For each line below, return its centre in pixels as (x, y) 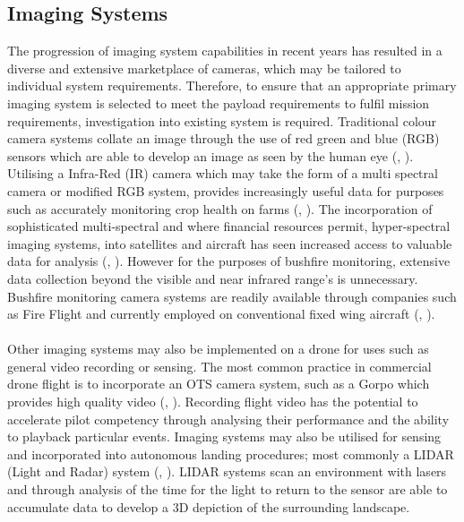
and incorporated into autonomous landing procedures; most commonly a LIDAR (231, 454)
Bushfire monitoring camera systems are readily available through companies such (232, 296)
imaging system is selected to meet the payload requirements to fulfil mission (219, 103)
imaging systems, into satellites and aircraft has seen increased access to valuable (230, 243)
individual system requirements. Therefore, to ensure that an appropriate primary (232, 86)
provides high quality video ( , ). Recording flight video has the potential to (213, 402)
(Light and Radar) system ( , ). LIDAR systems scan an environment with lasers (227, 471)
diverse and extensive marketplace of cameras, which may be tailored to (204, 68)
